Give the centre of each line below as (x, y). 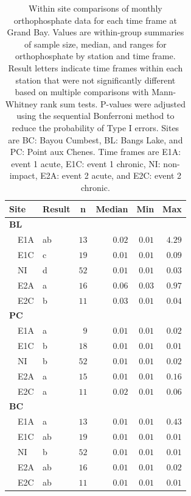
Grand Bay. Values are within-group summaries (95, 32)
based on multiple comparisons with (82, 92)
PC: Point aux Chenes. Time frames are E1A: (95, 152)
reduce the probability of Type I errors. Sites (95, 127)
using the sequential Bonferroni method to (95, 116)
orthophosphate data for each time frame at (95, 20)
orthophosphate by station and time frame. (95, 56)
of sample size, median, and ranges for (95, 44)
